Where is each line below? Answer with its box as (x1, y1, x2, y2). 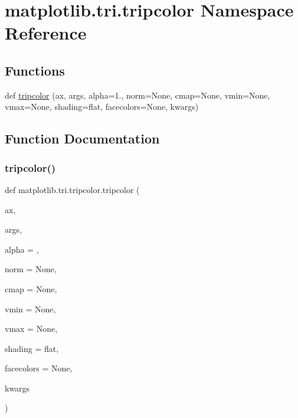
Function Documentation (5, 129, 160, 148)
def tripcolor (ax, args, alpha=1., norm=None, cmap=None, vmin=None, (5, 89, 270, 101)
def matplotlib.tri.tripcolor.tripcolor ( (5, 183, 140, 195)
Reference (5, 21, 87, 45)
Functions (5, 61, 65, 79)
